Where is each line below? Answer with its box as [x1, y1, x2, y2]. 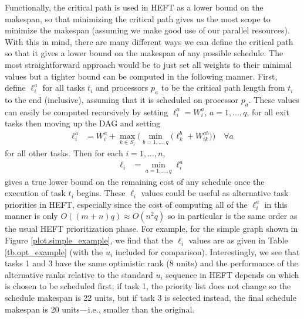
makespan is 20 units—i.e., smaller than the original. [5, 303, 195, 315]
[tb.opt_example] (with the [5, 245, 103, 258]
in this [264, 198, 288, 210]
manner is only [5, 210, 58, 222]
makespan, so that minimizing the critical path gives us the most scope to [5, 12, 271, 25]
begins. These [76, 187, 126, 199]
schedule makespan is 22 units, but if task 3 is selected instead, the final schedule [5, 291, 296, 304]
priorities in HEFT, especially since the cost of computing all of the [5, 198, 248, 210]
